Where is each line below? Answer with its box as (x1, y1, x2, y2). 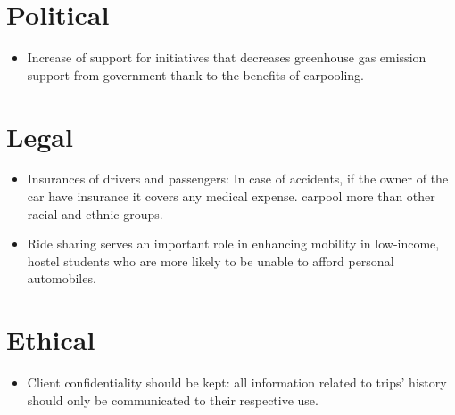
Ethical (6, 321, 95, 358)
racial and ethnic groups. (27, 204, 163, 223)
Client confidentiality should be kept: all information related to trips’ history (27, 373, 447, 392)
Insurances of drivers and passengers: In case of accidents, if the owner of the (27, 169, 449, 188)
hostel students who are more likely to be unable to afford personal (27, 251, 394, 270)
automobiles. (27, 269, 96, 288)
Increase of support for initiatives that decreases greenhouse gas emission (27, 48, 426, 67)
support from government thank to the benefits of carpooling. (27, 65, 364, 84)
